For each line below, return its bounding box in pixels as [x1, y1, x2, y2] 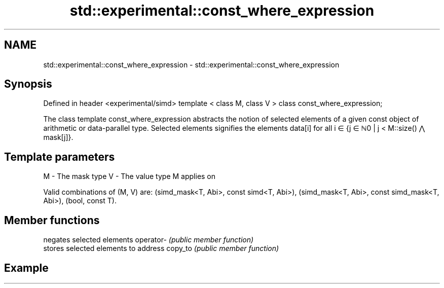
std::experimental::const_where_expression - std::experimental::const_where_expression [43, 60, 340, 69]
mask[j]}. [43, 133, 73, 142]
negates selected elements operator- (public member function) [43, 235, 254, 244]
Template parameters [4, 150, 115, 163]
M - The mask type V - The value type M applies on [43, 172, 216, 181]
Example [4, 261, 49, 274]
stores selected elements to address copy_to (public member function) [43, 244, 279, 253]
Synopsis [4, 78, 52, 91]
